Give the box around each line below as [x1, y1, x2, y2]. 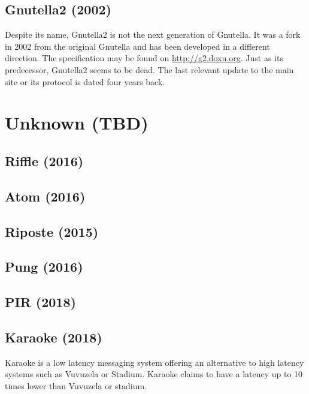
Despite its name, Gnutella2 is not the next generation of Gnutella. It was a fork [5, 28, 301, 41]
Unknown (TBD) [5, 110, 149, 135]
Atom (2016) [5, 187, 86, 205]
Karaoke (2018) [5, 327, 102, 346]
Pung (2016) [5, 257, 83, 276]
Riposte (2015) [5, 222, 99, 240]
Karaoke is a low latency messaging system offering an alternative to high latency [5, 356, 304, 368]
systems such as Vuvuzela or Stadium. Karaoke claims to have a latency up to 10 [5, 368, 303, 380]
